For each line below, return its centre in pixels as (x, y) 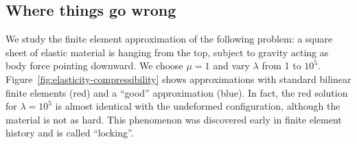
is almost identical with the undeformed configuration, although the (198, 106)
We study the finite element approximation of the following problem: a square (169, 39)
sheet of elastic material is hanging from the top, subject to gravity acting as (167, 52)
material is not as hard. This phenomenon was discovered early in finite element (174, 119)
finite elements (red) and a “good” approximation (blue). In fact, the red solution (177, 92)
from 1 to (281, 65)
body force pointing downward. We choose (94, 65)
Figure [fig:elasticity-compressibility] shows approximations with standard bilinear (178, 79)
